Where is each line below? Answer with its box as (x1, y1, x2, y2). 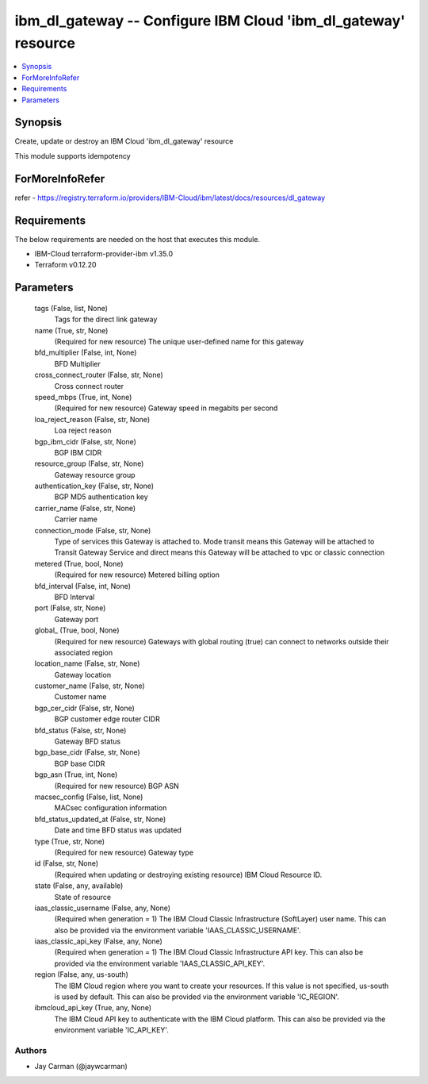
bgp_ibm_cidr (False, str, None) (34, 436, 136, 446)
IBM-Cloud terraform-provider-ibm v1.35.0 (34, 249, 174, 259)
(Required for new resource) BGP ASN (54, 781, 179, 790)
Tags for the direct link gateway (54, 314, 158, 325)
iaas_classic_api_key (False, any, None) (34, 936, 162, 946)
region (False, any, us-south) (34, 970, 128, 979)
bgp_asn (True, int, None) (34, 770, 118, 779)
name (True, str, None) (34, 325, 109, 335)
